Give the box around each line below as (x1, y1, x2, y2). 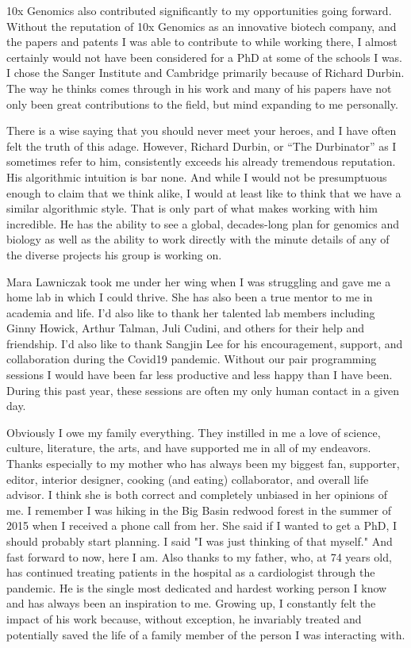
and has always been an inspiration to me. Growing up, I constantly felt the (6, 595, 376, 612)
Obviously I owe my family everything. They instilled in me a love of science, (6, 424, 381, 440)
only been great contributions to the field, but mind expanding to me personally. (6, 95, 398, 112)
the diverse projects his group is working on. (6, 246, 222, 263)
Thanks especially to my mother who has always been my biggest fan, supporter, (6, 455, 400, 472)
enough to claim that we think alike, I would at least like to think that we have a (6, 184, 401, 201)
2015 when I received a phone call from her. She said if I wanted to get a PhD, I (6, 517, 398, 534)
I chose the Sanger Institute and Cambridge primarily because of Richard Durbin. (6, 64, 405, 81)
